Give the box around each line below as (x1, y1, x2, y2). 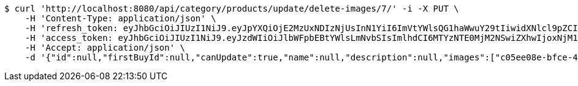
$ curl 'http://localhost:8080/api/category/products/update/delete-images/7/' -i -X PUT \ (4, 4, 459, 13)
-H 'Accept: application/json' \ (25, 43, 186, 52)
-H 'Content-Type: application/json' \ (25, 13, 216, 23)
